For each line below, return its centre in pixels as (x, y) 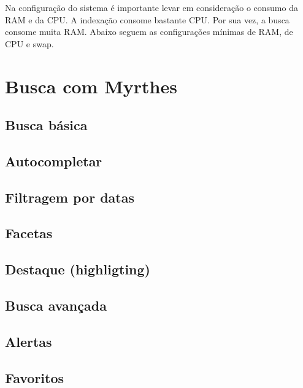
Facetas (29, 233)
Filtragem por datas (70, 197)
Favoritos (35, 377)
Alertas (29, 341)
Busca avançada (56, 305)
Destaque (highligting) (78, 269)
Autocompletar (54, 161)
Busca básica (46, 125)
